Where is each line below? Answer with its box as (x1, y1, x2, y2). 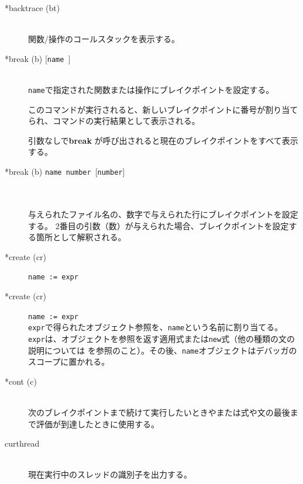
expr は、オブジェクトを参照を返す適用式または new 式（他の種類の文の (28, 332, 295, 344)
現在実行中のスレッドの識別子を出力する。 (28, 468, 192, 480)
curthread (5, 437, 40, 450)
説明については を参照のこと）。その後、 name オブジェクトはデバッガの (28, 344, 297, 356)
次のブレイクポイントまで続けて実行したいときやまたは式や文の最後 (28, 406, 290, 418)
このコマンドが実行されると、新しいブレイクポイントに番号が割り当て (28, 103, 298, 115)
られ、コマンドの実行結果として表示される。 (28, 115, 200, 127)
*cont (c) (5, 375, 37, 387)
